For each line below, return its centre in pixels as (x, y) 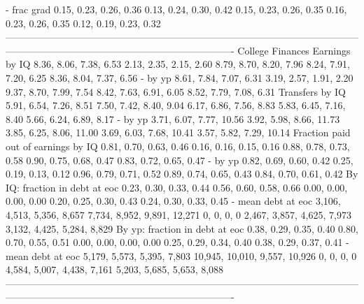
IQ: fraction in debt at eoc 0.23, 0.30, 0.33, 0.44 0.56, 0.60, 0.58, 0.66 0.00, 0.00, (177, 187)
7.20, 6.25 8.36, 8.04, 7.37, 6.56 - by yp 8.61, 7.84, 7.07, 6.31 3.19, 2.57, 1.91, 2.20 (180, 77)
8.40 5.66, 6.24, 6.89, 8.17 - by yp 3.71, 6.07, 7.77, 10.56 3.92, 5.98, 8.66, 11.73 (173, 118)
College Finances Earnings (294, 50)
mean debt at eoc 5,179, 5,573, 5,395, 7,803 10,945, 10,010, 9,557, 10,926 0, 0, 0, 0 (181, 255)
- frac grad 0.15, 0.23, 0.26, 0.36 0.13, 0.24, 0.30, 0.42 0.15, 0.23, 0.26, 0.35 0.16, (176, 9)
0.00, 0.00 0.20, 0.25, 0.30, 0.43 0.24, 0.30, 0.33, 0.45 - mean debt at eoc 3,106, (173, 201)
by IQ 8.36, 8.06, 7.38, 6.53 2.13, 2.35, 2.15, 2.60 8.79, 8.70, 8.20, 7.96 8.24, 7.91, (178, 64)
